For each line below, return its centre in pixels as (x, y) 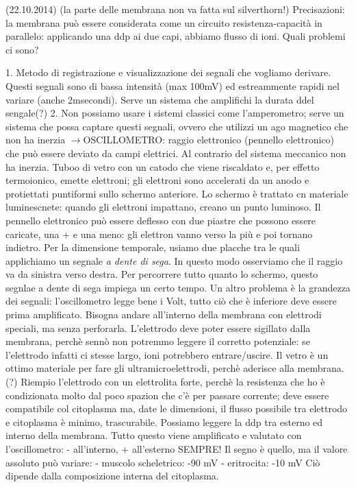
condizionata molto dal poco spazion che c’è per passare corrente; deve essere (167, 395)
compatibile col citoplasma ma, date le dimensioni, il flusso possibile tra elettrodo (177, 408)
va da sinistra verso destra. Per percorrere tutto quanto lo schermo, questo (162, 274)
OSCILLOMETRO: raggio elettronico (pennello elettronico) (209, 140)
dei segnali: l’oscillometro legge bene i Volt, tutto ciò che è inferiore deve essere (171, 301)
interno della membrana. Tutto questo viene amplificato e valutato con (154, 435)
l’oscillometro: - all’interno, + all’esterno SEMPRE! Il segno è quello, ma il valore (177, 449)
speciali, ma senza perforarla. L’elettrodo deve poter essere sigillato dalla (158, 328)
